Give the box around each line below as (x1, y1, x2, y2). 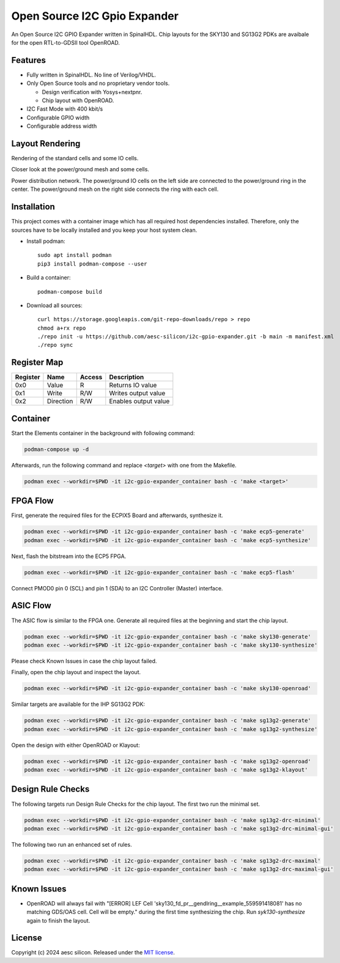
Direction (46, 397, 73, 406)
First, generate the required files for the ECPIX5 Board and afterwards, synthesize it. (11, 511, 223, 519)
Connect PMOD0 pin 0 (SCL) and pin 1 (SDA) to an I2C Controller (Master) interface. (11, 584, 223, 592)
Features (11, 55, 46, 65)
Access (79, 373, 103, 382)
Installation (11, 202, 55, 212)
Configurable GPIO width (26, 114, 90, 121)
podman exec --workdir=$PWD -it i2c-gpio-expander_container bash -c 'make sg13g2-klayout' (24, 767, 308, 773)
